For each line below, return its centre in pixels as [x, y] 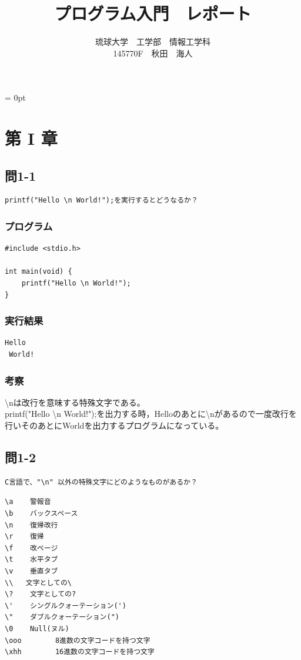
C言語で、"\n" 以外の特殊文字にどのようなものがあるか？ [101, 482]
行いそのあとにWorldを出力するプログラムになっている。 [114, 425]
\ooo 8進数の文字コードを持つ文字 [78, 640]
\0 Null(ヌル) [37, 629]
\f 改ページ [31, 548]
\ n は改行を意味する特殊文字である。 [75, 402]
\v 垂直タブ [31, 571]
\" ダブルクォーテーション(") [62, 617]
